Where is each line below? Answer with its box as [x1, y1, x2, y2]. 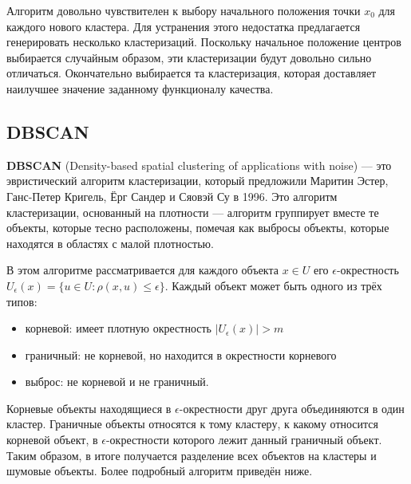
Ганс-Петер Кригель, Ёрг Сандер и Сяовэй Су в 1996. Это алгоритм [6, 187, 338, 204]
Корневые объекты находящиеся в [6, 399, 172, 416]
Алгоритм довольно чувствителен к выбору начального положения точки [6, 2, 361, 18]
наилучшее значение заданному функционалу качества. [6, 80, 274, 96]
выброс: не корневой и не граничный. [25, 373, 209, 390]
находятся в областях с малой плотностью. [6, 234, 214, 251]
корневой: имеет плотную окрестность [25, 320, 211, 336]
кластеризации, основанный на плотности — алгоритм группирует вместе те [6, 203, 379, 220]
